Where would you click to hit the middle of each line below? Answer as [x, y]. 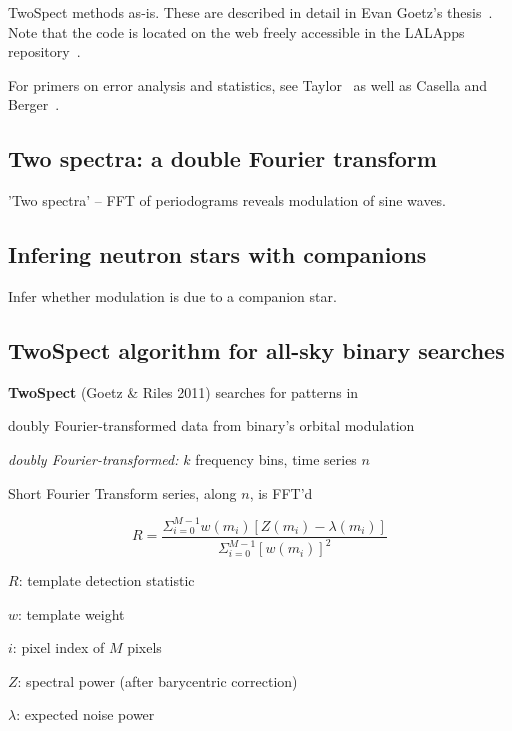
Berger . [34, 104]
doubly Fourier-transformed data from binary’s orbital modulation [211, 425]
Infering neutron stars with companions [217, 254]
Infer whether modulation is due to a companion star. [172, 295]
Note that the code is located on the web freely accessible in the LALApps [236, 31]
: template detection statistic [106, 580]
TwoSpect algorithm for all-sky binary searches [256, 349]
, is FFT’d [281, 492]
